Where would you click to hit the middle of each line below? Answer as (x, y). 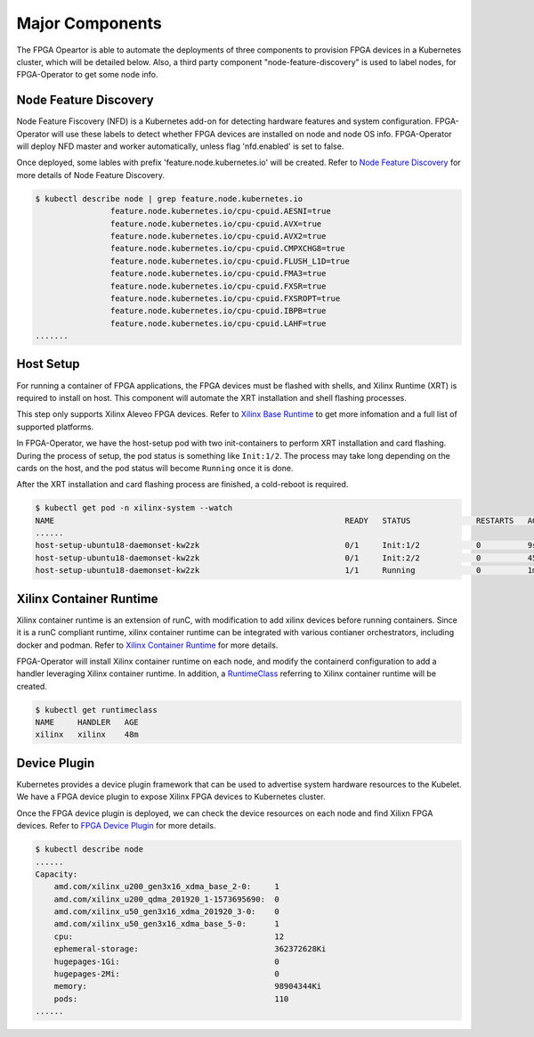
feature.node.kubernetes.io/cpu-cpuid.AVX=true (216, 224)
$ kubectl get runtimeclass (96, 710)
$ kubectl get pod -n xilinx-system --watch (134, 508)
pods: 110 (171, 999)
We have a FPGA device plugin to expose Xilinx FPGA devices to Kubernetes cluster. (171, 796)
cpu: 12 (169, 936)
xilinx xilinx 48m (87, 735)
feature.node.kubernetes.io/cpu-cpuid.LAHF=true (218, 323)
